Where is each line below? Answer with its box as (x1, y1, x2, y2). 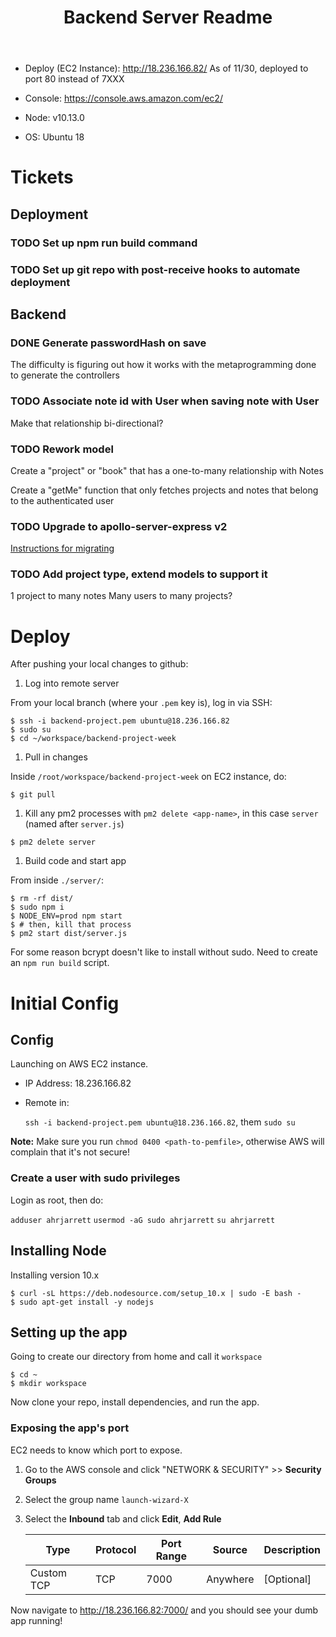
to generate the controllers (10, 369, 120, 381)
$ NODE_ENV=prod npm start (10, 911, 123, 921)
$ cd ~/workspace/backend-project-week (10, 734, 177, 744)
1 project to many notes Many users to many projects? (10, 590, 233, 602)
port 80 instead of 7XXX (24, 73, 125, 85)
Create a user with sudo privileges (10, 1171, 181, 1185)
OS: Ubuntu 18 (24, 131, 85, 143)
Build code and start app (24, 855, 127, 867)
